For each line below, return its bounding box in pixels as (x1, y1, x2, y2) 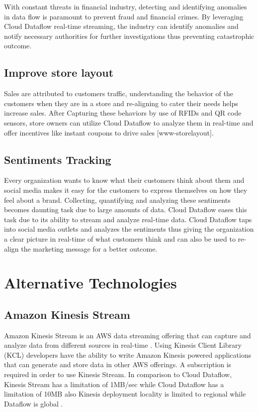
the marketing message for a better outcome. (21, 243, 158, 254)
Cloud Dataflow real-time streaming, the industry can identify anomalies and (4, 21, 239, 31)
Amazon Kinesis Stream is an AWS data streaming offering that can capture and (4, 330, 251, 340)
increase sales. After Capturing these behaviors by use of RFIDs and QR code (4, 108, 242, 118)
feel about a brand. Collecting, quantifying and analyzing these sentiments (4, 194, 231, 205)
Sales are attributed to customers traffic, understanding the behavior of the (4, 88, 234, 99)
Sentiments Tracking (4, 151, 111, 167)
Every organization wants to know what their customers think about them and (4, 175, 245, 185)
